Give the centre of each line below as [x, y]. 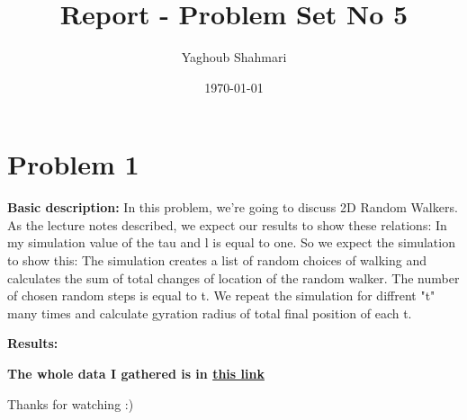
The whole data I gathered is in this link [136, 373]
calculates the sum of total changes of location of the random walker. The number [233, 277]
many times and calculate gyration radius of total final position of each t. [210, 313]
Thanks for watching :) [71, 403]
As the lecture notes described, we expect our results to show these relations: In [227, 224]
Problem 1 [73, 164]
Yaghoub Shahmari [234, 57]
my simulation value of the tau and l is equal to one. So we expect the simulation [231, 242]
